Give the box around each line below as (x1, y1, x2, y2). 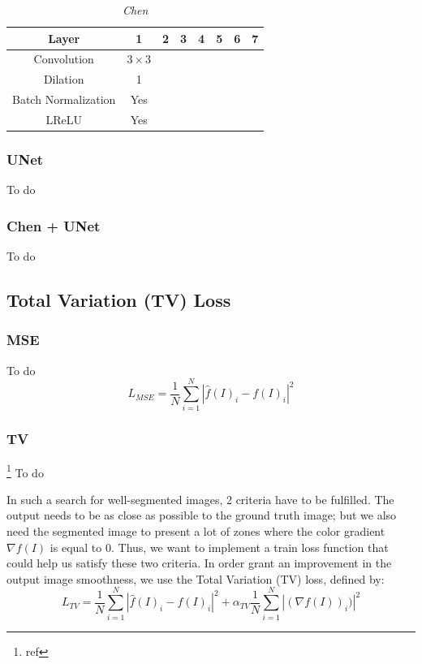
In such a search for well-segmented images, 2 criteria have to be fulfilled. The (6, 490, 394, 507)
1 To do (6, 461, 44, 481)
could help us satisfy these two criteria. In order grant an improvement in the (6, 554, 392, 571)
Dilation (43, 71, 84, 88)
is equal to (50, 538, 102, 555)
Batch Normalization (12, 91, 116, 108)
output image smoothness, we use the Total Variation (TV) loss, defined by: (6, 570, 385, 587)
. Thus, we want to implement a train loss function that (110, 538, 389, 555)
